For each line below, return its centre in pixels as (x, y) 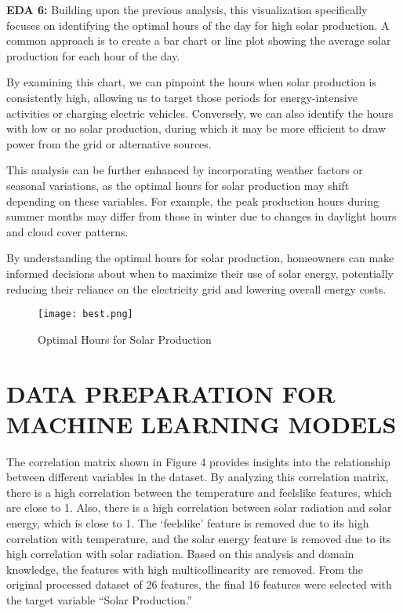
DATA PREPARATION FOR (171, 393)
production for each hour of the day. (93, 55)
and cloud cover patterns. (67, 231)
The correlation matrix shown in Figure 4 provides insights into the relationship (198, 461)
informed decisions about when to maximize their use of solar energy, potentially (200, 273)
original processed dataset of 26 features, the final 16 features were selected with (199, 584)
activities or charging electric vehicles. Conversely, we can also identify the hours (200, 113)
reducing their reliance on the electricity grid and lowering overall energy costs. (196, 288)
